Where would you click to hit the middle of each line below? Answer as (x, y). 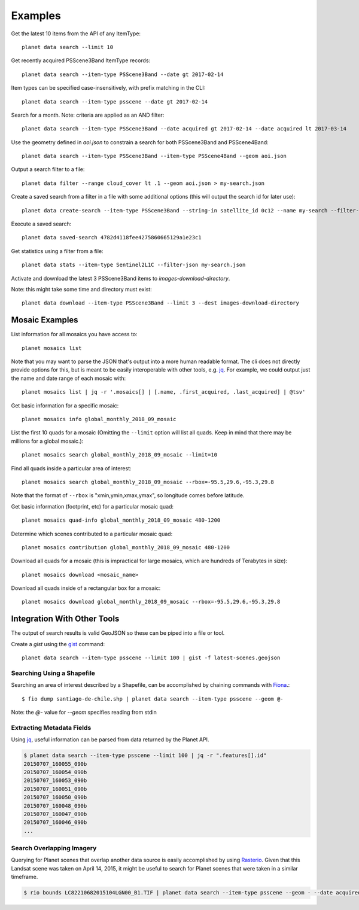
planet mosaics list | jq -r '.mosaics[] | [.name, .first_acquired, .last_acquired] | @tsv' (164, 392)
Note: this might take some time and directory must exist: (81, 289)
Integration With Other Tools (65, 619)
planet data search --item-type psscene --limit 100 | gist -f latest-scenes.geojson (151, 658)
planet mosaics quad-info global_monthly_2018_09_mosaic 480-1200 (121, 520)
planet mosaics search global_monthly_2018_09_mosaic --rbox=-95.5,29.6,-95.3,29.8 (148, 482)
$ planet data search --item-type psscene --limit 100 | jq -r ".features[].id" (145, 756)
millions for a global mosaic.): (47, 441)
